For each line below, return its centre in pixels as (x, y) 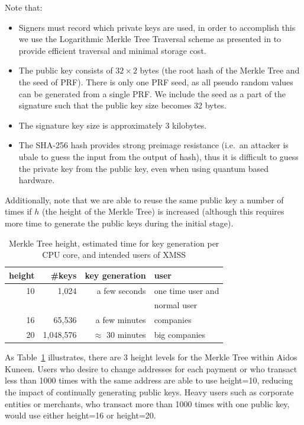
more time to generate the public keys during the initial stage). (119, 223)
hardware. (37, 180)
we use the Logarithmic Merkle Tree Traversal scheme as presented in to (150, 39)
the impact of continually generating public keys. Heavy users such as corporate (149, 392)
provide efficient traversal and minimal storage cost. (112, 50)
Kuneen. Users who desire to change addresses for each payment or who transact (151, 368)
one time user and (187, 290)
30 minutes (126, 335)
